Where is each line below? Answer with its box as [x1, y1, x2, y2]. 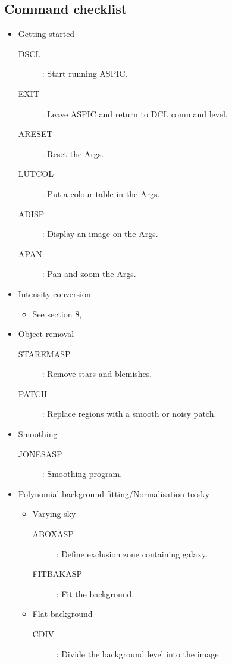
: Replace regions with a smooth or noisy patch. [42, 407, 217, 420]
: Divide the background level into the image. [56, 647, 221, 660]
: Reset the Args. [42, 147, 104, 160]
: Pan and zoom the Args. [42, 267, 136, 280]
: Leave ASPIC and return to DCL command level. [42, 107, 228, 120]
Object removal [18, 328, 74, 340]
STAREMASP [18, 347, 71, 360]
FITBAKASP [32, 568, 83, 580]
